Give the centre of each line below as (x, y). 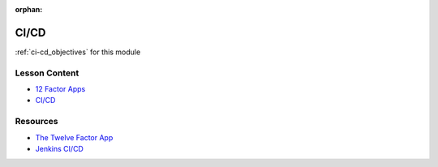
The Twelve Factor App (74, 137)
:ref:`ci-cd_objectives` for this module (78, 52)
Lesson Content (47, 73)
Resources (36, 122)
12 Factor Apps (60, 89)
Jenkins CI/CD (60, 148)
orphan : (29, 9)
